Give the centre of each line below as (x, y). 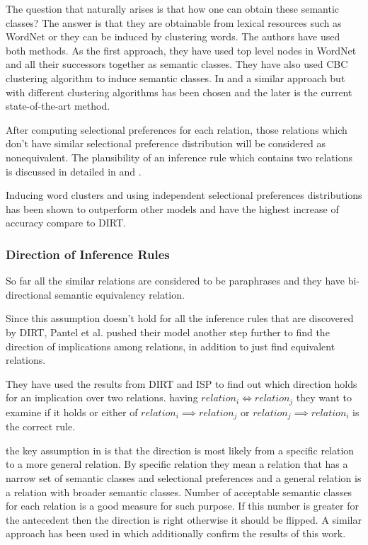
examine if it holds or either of (72, 412)
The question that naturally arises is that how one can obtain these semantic (173, 8)
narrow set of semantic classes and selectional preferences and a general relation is (184, 477)
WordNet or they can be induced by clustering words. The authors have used (173, 36)
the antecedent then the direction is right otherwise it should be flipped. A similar (184, 519)
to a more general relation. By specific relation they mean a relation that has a (177, 464)
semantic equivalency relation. (120, 294)
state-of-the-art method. (58, 106)
